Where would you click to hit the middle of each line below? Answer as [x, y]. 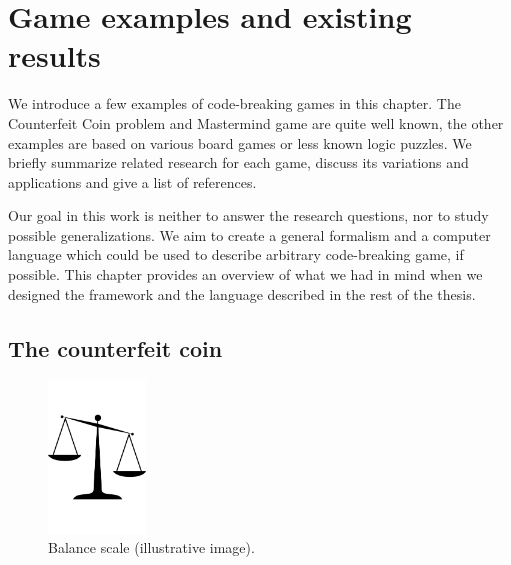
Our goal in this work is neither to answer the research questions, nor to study [248, 215]
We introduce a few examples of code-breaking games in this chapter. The [234, 103]
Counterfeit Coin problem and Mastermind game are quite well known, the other [256, 122]
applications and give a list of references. [132, 181]
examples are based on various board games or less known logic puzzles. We [240, 142]
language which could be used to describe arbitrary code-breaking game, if [236, 254]
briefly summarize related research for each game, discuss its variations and [238, 162]
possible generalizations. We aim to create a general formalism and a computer [249, 234]
